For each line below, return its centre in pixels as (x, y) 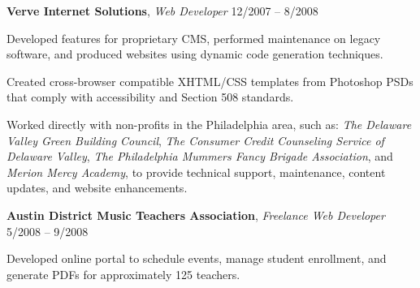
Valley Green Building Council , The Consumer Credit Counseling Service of (195, 140)
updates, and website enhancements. (97, 188)
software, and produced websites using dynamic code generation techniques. (195, 54)
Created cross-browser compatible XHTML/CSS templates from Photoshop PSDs (210, 81)
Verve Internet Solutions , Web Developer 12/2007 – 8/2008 (162, 11)
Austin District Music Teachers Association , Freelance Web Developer (196, 215)
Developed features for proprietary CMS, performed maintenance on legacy (194, 38)
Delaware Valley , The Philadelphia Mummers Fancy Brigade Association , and (200, 156)
